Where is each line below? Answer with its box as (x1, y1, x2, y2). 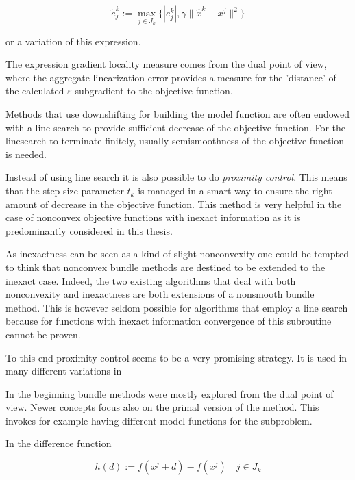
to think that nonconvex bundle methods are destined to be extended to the (5, 260, 326, 274)
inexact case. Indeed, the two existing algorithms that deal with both (5, 273, 296, 288)
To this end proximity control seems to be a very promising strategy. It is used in (5, 350, 347, 364)
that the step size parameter (5, 183, 124, 197)
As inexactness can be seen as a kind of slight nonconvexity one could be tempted (5, 247, 349, 261)
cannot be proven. (5, 327, 81, 341)
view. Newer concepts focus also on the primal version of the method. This (5, 400, 319, 414)
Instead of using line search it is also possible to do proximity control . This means (5, 170, 347, 184)
